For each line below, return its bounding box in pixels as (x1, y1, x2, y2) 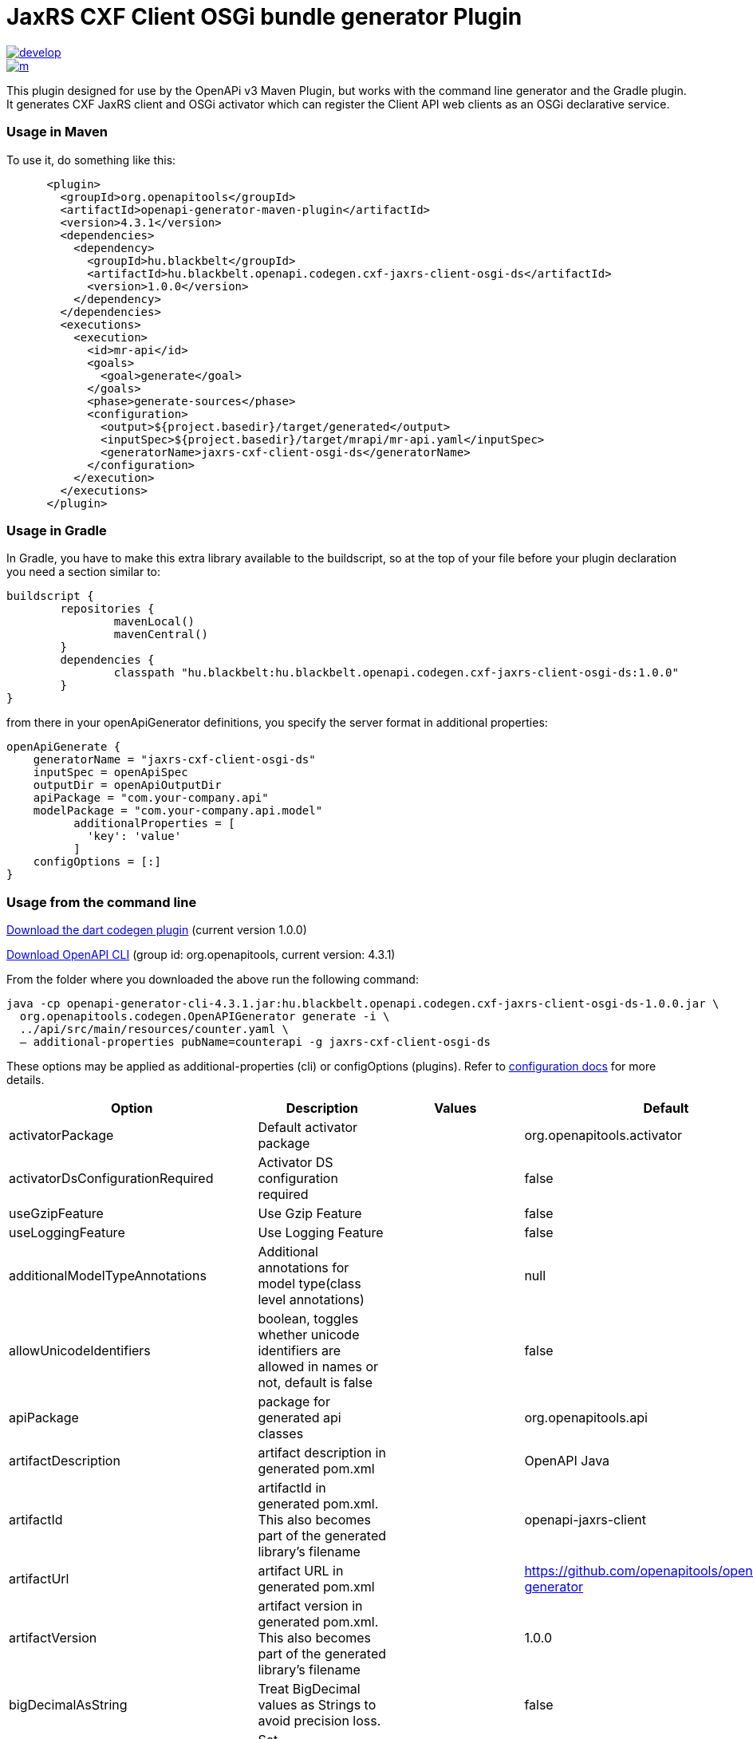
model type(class (258, 1276, 361, 1291)
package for (258, 1394, 330, 1410)
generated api (258, 1410, 341, 1426)
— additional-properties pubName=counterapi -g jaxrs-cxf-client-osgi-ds (19, 1035, 491, 1048)
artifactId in (258, 1480, 326, 1496)
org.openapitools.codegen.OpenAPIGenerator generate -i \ (19, 1010, 390, 1023)
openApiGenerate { (6, 740, 121, 754)
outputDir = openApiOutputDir (33, 779, 222, 792)
